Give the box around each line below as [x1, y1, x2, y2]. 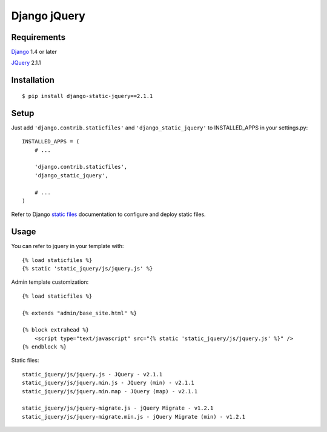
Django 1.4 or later [11, 48, 57, 56]
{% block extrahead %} [22, 327, 90, 333]
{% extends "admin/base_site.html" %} [22, 309, 137, 316]
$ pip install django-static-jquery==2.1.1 [22, 93, 153, 99]
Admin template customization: [11, 278, 89, 286]
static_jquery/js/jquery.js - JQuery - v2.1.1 [22, 371, 163, 378]
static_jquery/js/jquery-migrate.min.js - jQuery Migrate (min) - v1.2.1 [22, 413, 246, 420]
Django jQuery [11, 9, 86, 22]
